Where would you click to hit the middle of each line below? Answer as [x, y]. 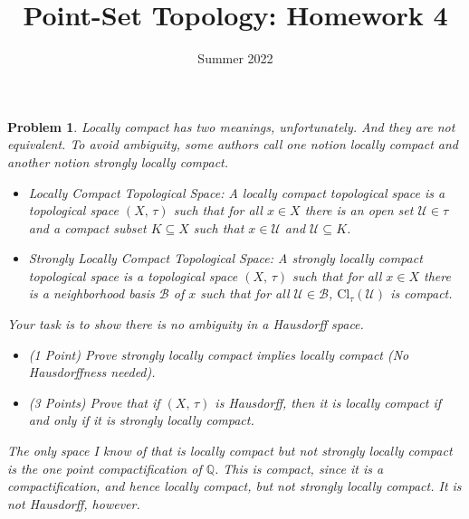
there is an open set [359, 210]
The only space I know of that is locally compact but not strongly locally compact [230, 451]
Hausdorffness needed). [92, 372]
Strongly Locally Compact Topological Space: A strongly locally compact [225, 258]
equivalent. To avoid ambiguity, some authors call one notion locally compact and [233, 144]
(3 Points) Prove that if [94, 402]
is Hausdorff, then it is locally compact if [328, 402]
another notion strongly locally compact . [118, 161]
